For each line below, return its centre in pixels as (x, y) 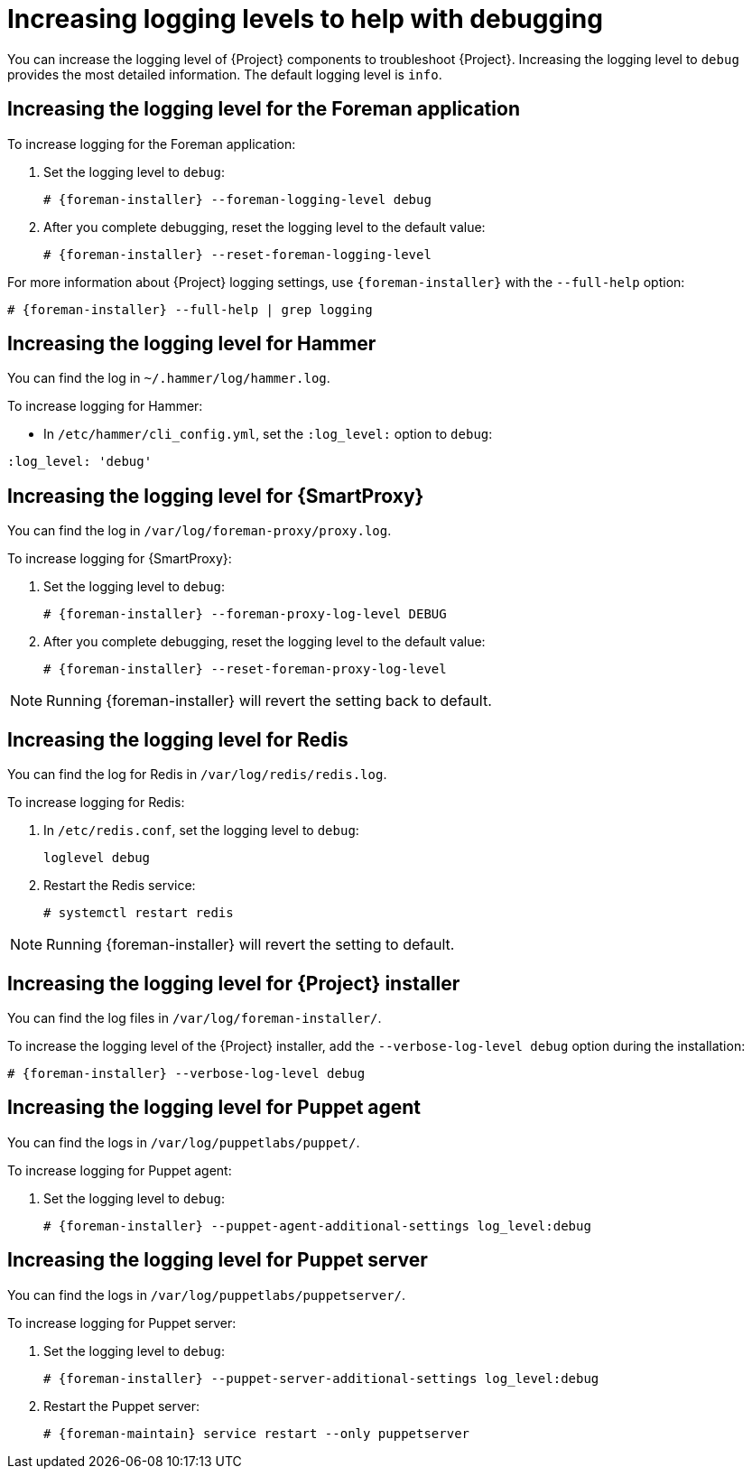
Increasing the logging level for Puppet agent (214, 1108)
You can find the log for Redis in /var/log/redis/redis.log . (197, 775)
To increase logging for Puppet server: (122, 1323)
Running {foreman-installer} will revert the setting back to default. (269, 701)
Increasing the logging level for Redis (178, 739)
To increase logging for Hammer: (105, 406)
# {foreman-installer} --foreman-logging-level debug (237, 199)
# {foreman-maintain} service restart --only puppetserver (257, 1433)
